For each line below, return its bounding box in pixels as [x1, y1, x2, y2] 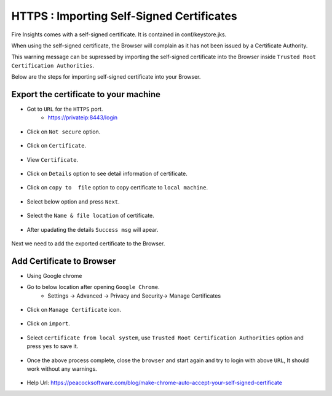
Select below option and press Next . [26, 197, 120, 205]
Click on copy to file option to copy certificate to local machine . [26, 184, 208, 191]
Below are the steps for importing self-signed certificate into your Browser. [11, 73, 201, 81]
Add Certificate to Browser [11, 256, 116, 266]
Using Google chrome [26, 272, 82, 279]
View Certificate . [26, 156, 79, 163]
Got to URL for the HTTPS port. [26, 105, 103, 113]
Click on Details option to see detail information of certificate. [26, 170, 188, 177]
